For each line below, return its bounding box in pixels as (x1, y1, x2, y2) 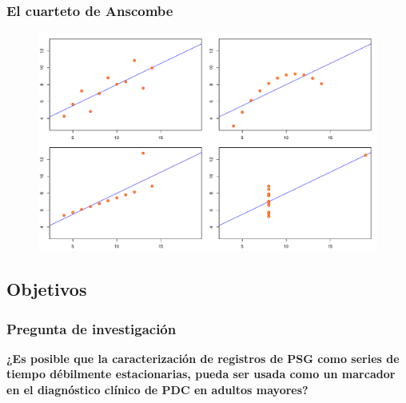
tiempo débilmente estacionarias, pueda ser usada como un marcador (6, 365, 396, 382)
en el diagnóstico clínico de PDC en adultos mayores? (6, 381, 308, 398)
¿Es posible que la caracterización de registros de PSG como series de (6, 349, 400, 366)
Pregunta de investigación (6, 318, 177, 338)
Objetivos (6, 277, 87, 301)
